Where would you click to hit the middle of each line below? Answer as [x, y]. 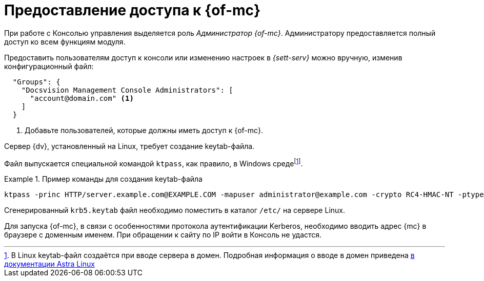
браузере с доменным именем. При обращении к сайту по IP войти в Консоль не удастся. [163, 235]
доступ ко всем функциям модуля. [65, 41]
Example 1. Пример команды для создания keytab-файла [103, 179]
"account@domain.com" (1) [82, 98]
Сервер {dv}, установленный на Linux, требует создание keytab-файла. [129, 146]
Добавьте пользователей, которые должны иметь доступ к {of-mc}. [144, 130]
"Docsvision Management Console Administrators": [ [127, 90]
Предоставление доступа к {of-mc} [133, 10]
